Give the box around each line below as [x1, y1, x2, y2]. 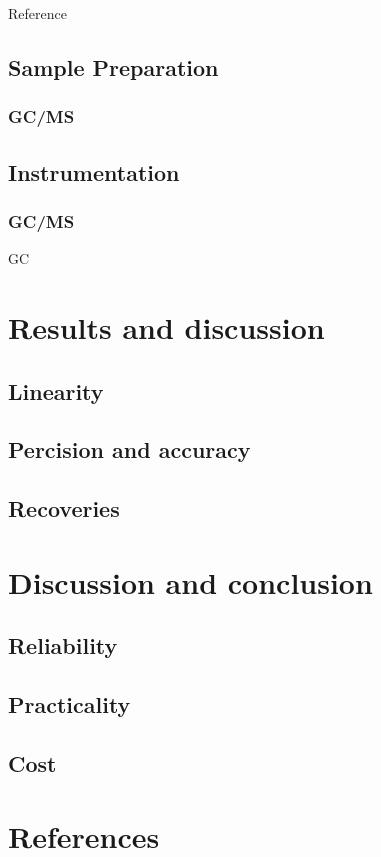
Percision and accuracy [8, 434, 251, 465]
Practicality [8, 689, 131, 720]
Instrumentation [8, 156, 180, 187]
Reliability [8, 630, 118, 661]
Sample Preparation [8, 51, 219, 82]
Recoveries [8, 493, 120, 524]
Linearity [8, 375, 104, 406]
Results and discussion [8, 307, 325, 347]
